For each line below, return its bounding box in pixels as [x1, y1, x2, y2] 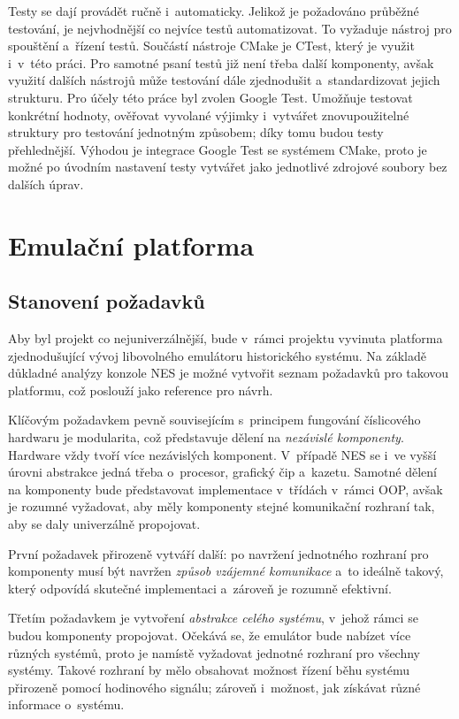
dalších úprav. [8, 174, 84, 193]
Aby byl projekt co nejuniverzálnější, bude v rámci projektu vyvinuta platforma [8, 329, 443, 348]
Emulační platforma [8, 226, 255, 263]
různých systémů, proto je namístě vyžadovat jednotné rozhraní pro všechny [8, 643, 421, 662]
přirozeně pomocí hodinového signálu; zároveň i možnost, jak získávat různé [8, 677, 421, 696]
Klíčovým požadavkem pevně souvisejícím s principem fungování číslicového [8, 410, 421, 429]
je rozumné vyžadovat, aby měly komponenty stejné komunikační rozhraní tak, [8, 497, 435, 516]
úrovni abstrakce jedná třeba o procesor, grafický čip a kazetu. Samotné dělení [8, 463, 437, 481]
